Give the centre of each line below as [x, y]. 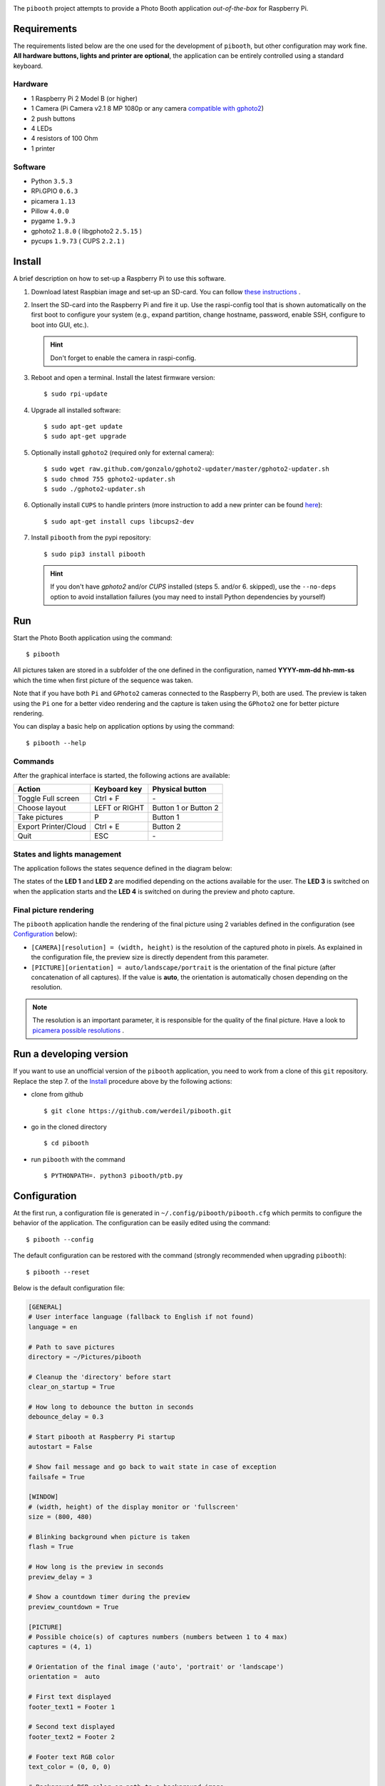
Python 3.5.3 [52, 181]
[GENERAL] [45, 1307]
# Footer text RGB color [72, 1757]
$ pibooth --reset [58, 1272]
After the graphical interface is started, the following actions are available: [122, 775]
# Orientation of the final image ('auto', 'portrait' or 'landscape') [156, 1667]
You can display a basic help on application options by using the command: [124, 727]
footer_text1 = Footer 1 [72, 1707]
